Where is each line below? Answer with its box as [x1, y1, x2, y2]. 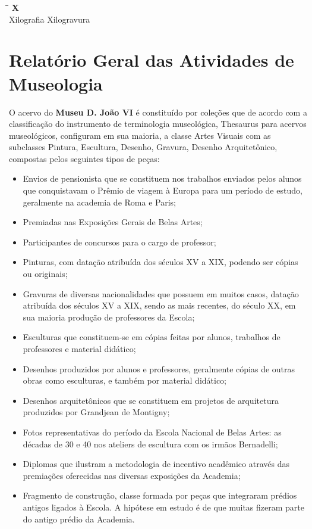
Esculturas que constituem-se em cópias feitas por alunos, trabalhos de [23, 331, 281, 343]
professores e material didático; [23, 343, 136, 354]
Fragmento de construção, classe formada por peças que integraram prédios [23, 489, 297, 502]
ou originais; [23, 267, 68, 280]
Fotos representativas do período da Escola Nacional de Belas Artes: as [23, 425, 282, 438]
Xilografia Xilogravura [9, 13, 90, 25]
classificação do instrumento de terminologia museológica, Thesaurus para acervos [9, 117, 307, 130]
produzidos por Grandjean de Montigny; [23, 406, 170, 418]
